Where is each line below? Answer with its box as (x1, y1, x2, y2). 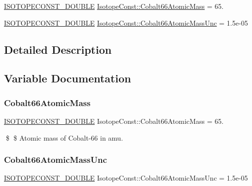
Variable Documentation (4, 71, 131, 86)
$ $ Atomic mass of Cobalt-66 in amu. (5, 132, 123, 143)
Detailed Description (4, 41, 112, 57)
